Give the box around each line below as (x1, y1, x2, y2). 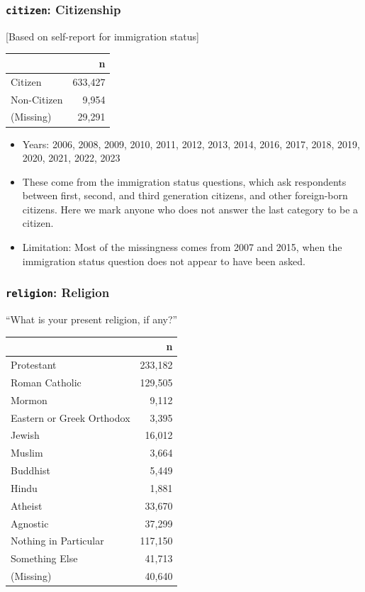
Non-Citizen (11, 91, 63, 106)
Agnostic (11, 515, 49, 530)
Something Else (11, 551, 78, 566)
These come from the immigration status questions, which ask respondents (22, 174, 347, 189)
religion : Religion (6, 284, 110, 301)
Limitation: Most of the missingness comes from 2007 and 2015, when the (22, 240, 342, 255)
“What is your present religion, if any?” (6, 312, 178, 327)
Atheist (11, 498, 43, 513)
